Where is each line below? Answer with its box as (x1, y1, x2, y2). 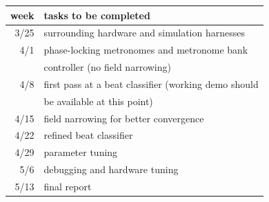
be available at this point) (43, 93, 153, 108)
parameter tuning (43, 145, 118, 159)
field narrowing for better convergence (43, 111, 204, 125)
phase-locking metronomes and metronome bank (43, 43, 248, 57)
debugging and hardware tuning (43, 162, 179, 177)
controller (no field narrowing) (43, 60, 171, 74)
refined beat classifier (43, 128, 133, 142)
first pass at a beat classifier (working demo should (43, 76, 259, 91)
